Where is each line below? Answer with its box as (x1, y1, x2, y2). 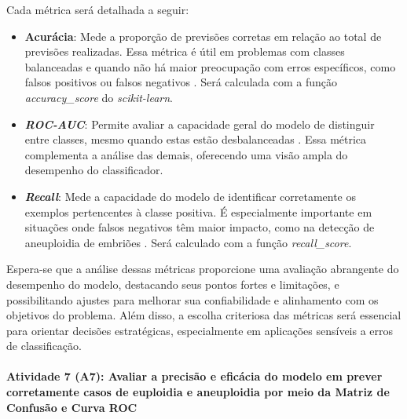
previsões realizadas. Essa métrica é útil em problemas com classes (24, 43, 345, 60)
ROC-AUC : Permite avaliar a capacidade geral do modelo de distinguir (24, 115, 375, 132)
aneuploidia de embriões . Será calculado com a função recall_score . (24, 234, 352, 250)
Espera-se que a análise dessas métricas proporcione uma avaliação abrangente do (6, 261, 399, 277)
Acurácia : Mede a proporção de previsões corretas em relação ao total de (24, 27, 382, 44)
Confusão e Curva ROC (6, 399, 137, 415)
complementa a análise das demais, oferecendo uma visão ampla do (24, 146, 348, 162)
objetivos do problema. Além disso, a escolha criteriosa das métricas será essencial (6, 307, 401, 323)
